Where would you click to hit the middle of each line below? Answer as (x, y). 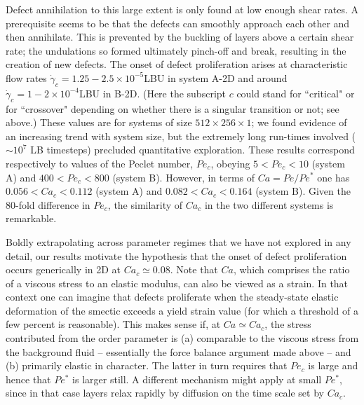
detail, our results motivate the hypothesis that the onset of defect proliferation (176, 255)
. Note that (194, 269)
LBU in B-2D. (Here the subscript (153, 93)
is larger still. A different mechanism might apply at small (197, 379)
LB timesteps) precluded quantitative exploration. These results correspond (193, 150)
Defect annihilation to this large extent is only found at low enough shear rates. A (182, 9)
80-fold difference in (48, 204)
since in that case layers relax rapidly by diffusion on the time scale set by (165, 393)
